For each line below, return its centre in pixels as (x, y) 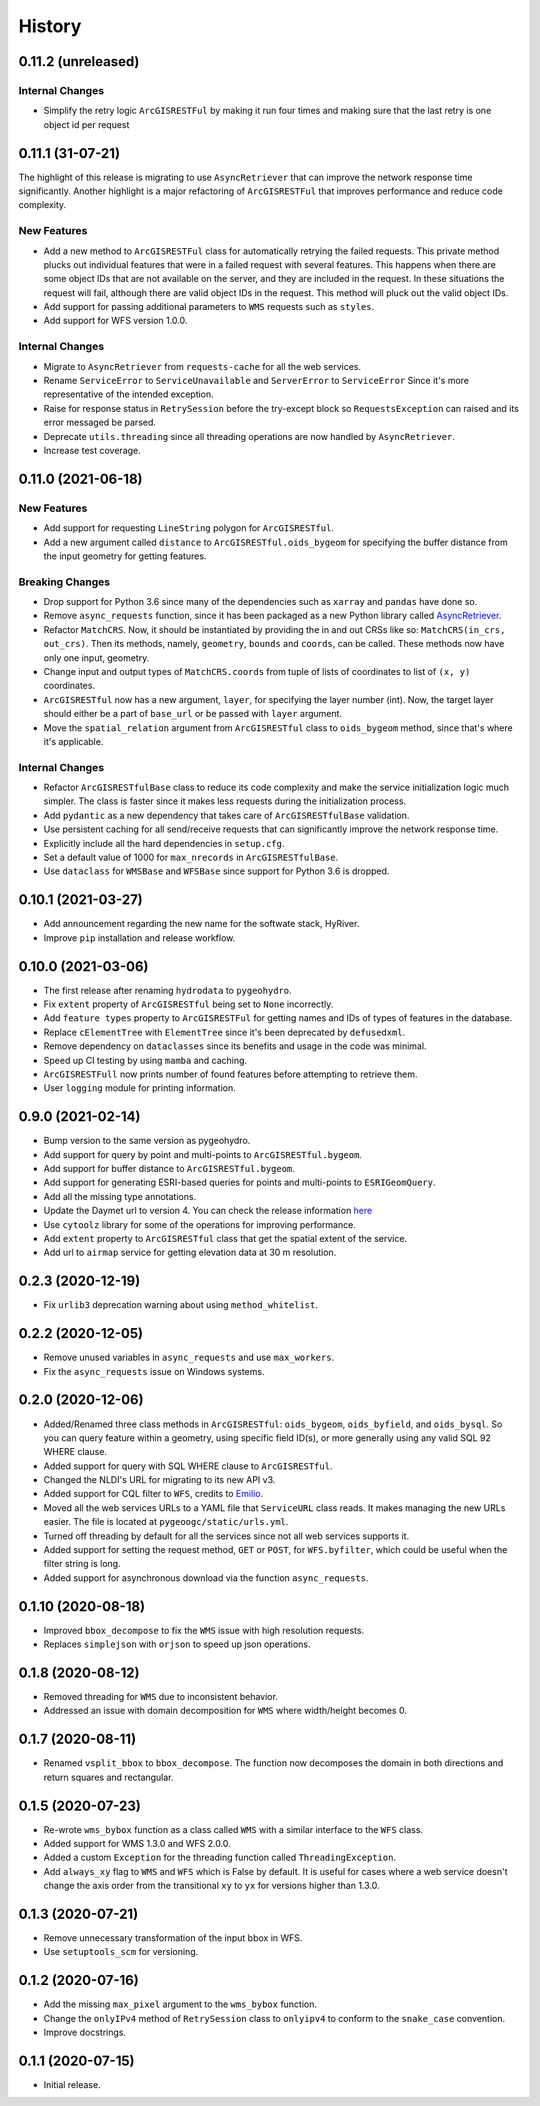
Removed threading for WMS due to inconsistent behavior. (161, 1697)
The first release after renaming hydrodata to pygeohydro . (167, 990)
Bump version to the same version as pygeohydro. (147, 1141)
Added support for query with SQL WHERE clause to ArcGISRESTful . (188, 1466)
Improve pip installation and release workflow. (139, 937)
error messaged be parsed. (100, 422)
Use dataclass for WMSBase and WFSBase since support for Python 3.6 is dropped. (216, 871)
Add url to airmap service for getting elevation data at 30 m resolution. (190, 1252)
